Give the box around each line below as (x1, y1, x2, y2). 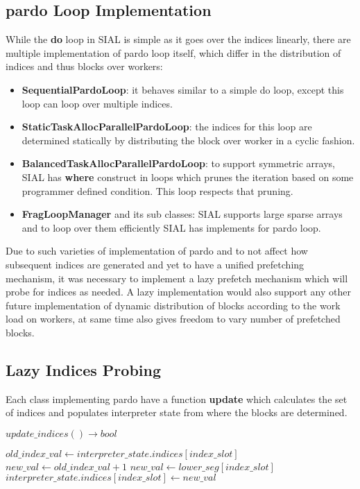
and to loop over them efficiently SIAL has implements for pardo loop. (22, 220, 321, 234)
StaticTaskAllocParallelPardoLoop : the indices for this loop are (22, 119, 312, 134)
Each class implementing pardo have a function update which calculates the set (6, 391, 348, 406)
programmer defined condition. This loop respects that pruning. (22, 183, 293, 198)
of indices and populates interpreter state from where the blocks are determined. (6, 405, 348, 420)
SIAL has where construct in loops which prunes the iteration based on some (22, 169, 354, 184)
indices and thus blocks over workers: (6, 59, 163, 74)
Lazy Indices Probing (6, 359, 162, 380)
